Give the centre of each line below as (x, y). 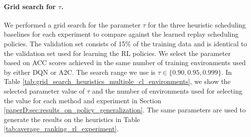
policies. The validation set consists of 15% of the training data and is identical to (125, 43)
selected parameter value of (44, 90)
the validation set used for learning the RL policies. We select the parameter (117, 53)
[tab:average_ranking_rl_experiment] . (61, 129)
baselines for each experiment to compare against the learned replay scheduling (121, 34)
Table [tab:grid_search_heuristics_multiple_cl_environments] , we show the (117, 81)
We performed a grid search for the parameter (72, 24)
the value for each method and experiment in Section (83, 100)
